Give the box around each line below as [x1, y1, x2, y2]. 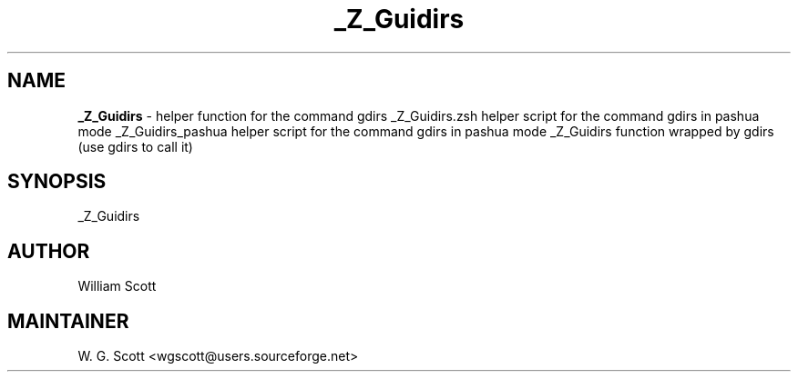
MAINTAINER [7, 309, 129, 333]
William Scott [77, 278, 157, 294]
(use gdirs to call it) [77, 138, 193, 155]
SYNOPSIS [7, 170, 107, 194]
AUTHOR [7, 239, 90, 263]
